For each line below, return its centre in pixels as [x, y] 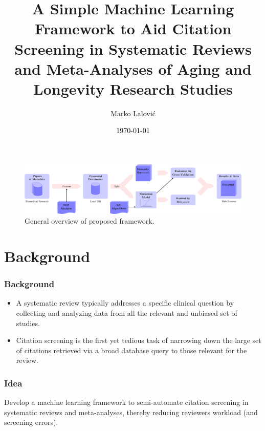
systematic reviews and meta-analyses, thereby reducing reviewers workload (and [131, 412]
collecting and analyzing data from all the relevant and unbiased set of [127, 313]
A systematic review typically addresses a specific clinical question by [125, 303]
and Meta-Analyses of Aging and [133, 68]
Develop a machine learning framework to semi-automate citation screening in [126, 402]
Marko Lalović [133, 113]
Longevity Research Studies [133, 88]
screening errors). [31, 422]
